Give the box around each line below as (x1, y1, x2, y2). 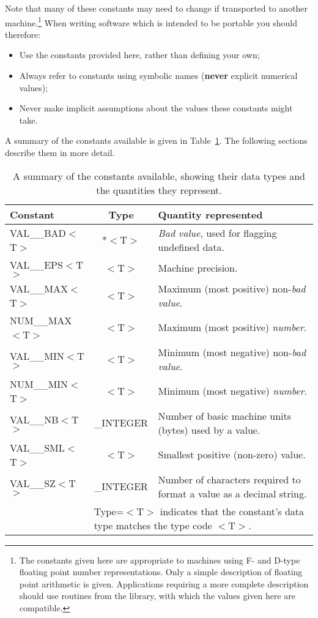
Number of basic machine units (158, 408, 292, 423)
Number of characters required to (158, 472, 301, 486)
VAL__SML (10, 440, 65, 455)
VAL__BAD (10, 225, 66, 240)
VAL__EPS (10, 257, 63, 272)
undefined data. (158, 239, 224, 254)
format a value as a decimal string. (158, 486, 307, 501)
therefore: (5, 28, 41, 40)
